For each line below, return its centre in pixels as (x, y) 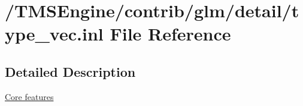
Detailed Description (70, 71)
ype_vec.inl (54, 34)
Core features (29, 96)
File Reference (170, 34)
